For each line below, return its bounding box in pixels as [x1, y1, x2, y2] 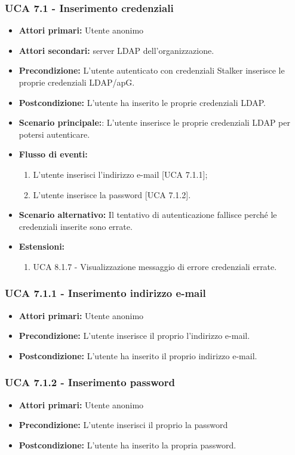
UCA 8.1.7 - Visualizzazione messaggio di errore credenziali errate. [33, 260, 277, 272]
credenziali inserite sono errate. [19, 220, 133, 232]
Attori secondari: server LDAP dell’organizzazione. [19, 44, 214, 56]
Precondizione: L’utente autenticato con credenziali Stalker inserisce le [19, 64, 285, 77]
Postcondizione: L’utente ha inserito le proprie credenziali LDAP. [19, 96, 266, 108]
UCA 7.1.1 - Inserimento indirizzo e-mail [5, 286, 206, 301]
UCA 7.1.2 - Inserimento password [5, 375, 175, 390]
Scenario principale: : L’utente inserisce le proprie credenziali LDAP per [19, 116, 290, 129]
